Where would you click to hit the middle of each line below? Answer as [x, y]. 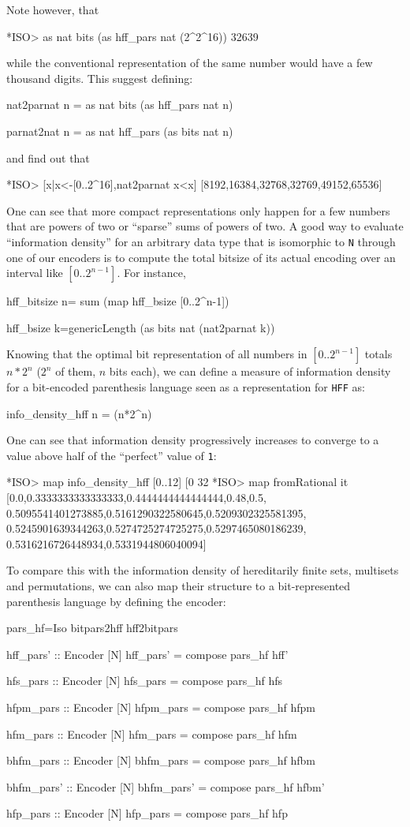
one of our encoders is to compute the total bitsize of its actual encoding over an [201, 257]
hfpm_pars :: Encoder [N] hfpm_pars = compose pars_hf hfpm [161, 707]
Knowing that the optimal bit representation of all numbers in [157, 354]
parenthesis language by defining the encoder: [116, 601]
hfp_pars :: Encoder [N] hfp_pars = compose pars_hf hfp [147, 813]
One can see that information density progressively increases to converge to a [193, 440]
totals [378, 354]
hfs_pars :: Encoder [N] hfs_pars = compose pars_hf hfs [145, 681]
